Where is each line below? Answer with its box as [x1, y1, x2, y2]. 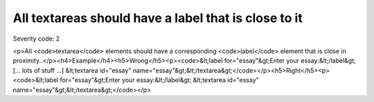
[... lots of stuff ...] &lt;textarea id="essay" [12, 66, 132, 74]
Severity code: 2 [12, 34, 60, 43]
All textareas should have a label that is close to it [12, 10, 303, 25]
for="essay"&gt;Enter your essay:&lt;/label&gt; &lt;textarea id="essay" [60, 76, 259, 84]
